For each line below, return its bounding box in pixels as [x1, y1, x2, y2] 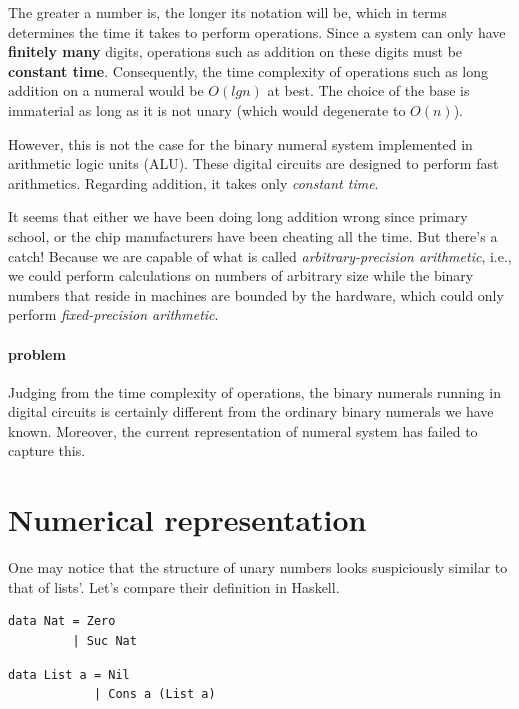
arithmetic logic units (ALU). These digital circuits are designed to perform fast [8, 153, 499, 174]
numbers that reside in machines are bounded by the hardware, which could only [8, 284, 504, 305]
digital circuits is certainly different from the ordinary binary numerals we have [8, 401, 494, 422]
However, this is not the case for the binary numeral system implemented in [8, 133, 473, 154]
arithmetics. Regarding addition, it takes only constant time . [8, 172, 379, 193]
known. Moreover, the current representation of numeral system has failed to [8, 420, 478, 441]
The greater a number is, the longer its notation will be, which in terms [8, 2, 447, 22]
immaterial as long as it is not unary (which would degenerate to [8, 99, 406, 120]
